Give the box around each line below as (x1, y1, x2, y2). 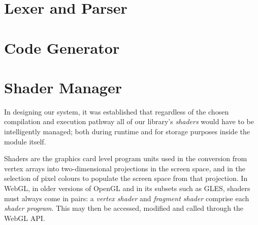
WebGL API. (4, 212, 45, 223)
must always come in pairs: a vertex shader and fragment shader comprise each (4, 193, 249, 203)
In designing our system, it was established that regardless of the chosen (4, 106, 229, 117)
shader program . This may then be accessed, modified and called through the (4, 203, 244, 213)
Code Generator (4, 37, 120, 58)
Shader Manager (4, 77, 122, 97)
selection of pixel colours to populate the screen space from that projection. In (4, 173, 248, 183)
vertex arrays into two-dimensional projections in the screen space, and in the (4, 163, 246, 173)
